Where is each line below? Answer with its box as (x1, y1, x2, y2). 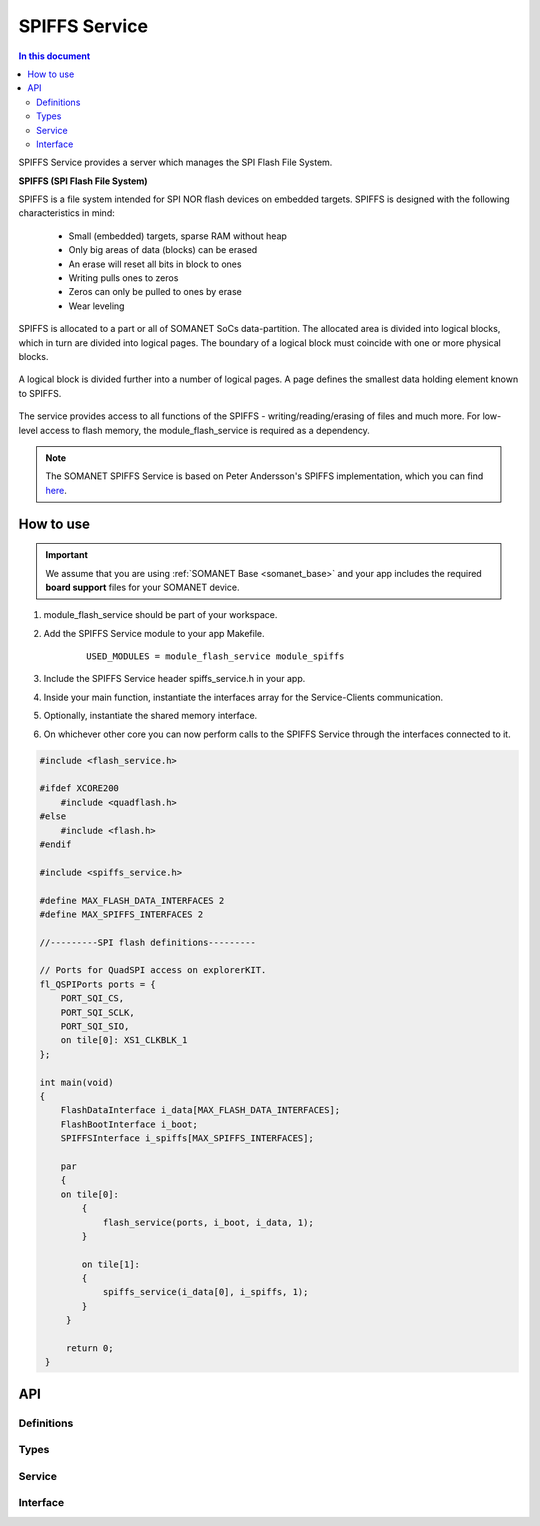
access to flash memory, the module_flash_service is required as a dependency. (40, 424, 370, 436)
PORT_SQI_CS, (60, 993, 125, 1004)
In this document (18, 50, 91, 62)
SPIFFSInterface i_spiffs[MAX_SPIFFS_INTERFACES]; (60, 1133, 314, 1144)
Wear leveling (68, 300, 125, 312)
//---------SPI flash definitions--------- (39, 936, 257, 948)
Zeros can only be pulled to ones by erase (68, 286, 242, 298)
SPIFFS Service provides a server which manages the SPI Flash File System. (18, 156, 333, 169)
